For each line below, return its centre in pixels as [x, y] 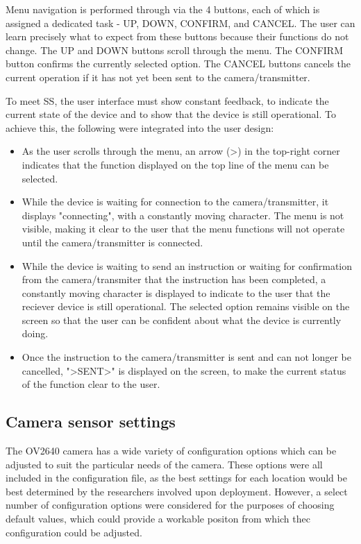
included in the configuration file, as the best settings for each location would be [176, 478]
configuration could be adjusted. [74, 532]
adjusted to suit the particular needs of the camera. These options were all [164, 464]
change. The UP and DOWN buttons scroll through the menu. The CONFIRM [174, 50]
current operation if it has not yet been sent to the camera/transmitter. [158, 77]
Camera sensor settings [91, 422]
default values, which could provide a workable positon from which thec [158, 519]
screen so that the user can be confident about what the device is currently [182, 320]
